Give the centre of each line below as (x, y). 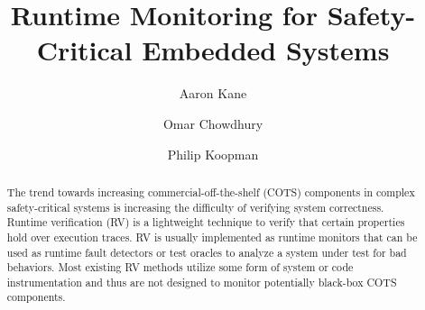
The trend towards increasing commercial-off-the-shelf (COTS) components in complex (211, 191)
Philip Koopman (213, 154)
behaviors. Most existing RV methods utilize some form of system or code (180, 267)
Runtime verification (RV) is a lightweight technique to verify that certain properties (206, 222)
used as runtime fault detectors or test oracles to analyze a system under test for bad (207, 252)
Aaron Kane (213, 93)
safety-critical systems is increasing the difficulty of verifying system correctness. (195, 207)
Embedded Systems (266, 50)
